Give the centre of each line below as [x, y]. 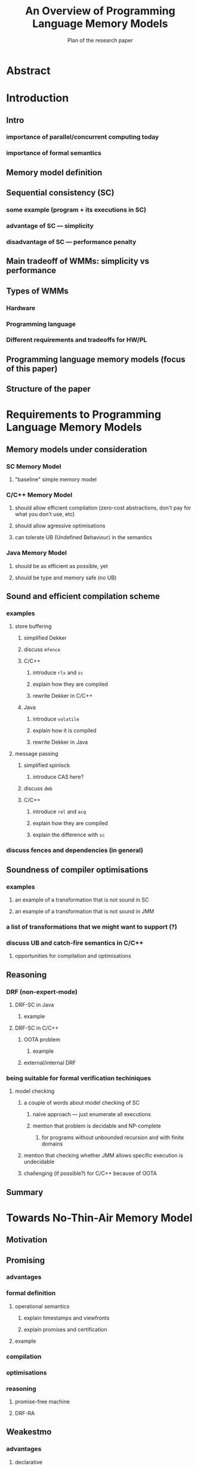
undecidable [39, 1162]
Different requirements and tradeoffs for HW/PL [77, 340]
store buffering [33, 627]
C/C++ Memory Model [39, 495]
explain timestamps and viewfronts [66, 1318]
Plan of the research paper [100, 40]
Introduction [38, 98]
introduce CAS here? [58, 777]
